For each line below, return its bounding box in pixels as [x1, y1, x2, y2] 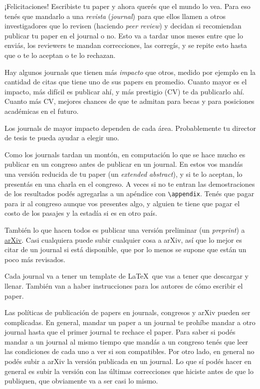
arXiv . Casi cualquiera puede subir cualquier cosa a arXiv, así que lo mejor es [4, 234, 242, 245]
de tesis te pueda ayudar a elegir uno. [4, 132, 119, 143]
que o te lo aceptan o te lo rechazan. [4, 49, 116, 60]
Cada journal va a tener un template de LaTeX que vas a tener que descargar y [4, 271, 249, 281]
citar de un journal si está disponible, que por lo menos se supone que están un [4, 244, 247, 255]
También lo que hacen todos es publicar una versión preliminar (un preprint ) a [4, 224, 245, 235]
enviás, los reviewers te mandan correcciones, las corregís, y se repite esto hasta [4, 40, 247, 50]
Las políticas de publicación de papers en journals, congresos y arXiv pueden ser [4, 307, 251, 318]
